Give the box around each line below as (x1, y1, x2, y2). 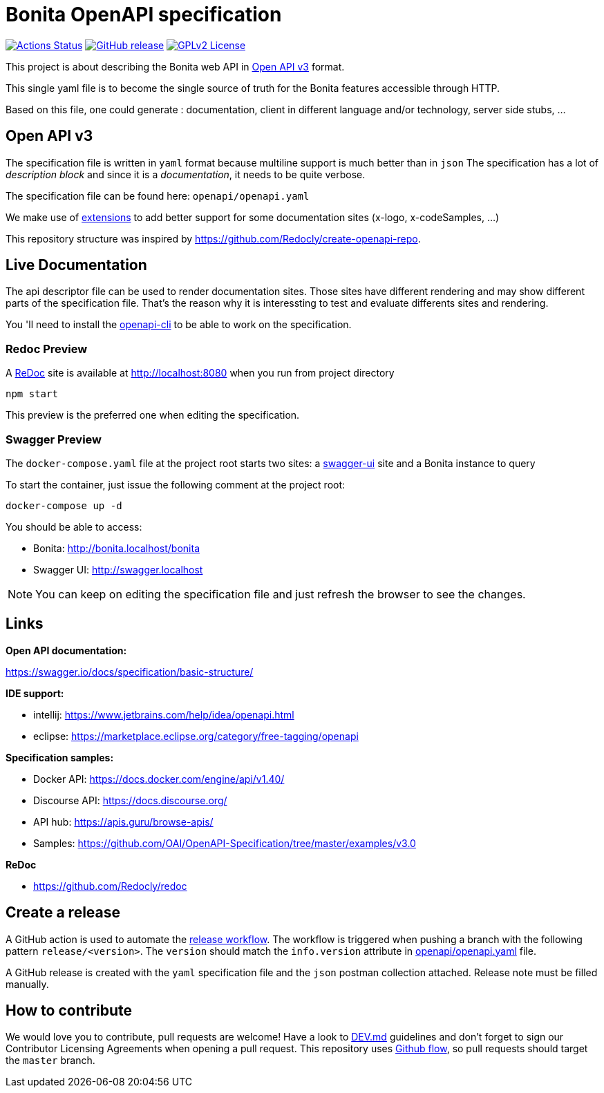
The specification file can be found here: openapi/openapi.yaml (6, 189, 310, 202)
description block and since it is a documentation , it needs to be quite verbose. (6, 168, 366, 180)
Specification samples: (6, 751, 114, 763)
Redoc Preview (6, 341, 88, 356)
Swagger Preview (6, 432, 102, 446)
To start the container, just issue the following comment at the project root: (6, 478, 346, 491)
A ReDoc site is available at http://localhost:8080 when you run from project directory (6, 367, 395, 379)
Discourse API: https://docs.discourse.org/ (33, 794, 227, 806)
